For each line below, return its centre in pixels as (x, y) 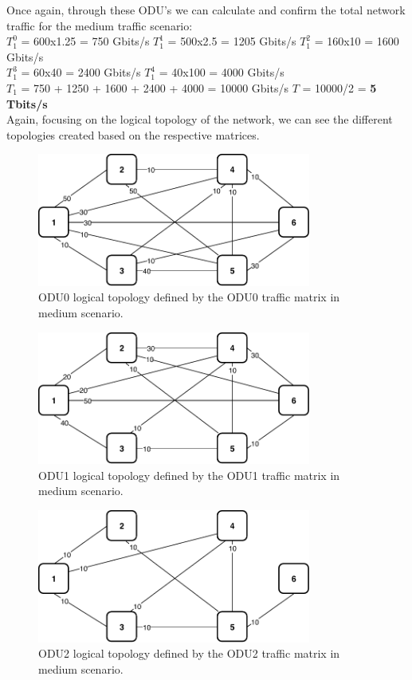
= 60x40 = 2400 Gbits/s (81, 72)
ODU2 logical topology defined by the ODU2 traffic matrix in (189, 653)
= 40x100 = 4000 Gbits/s (222, 72)
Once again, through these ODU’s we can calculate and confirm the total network (206, 10)
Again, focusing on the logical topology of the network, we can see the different (200, 119)
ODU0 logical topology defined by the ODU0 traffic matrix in (189, 297)
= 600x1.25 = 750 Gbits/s (85, 41)
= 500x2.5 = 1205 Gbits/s (232, 41)
